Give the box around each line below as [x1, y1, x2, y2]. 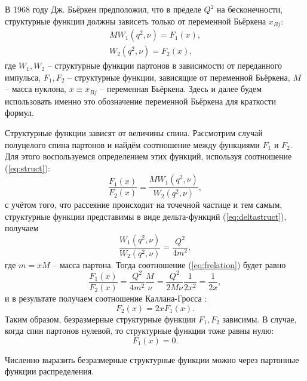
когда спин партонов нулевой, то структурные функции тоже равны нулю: [5, 324, 274, 337]
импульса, [5, 70, 41, 83]
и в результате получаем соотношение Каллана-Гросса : [5, 292, 207, 304]
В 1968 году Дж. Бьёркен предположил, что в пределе [5, 3, 201, 15]
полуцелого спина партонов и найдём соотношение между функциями [5, 138, 260, 150]
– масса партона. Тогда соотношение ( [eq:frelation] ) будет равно [53, 258, 286, 271]
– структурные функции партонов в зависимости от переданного [47, 59, 283, 72]
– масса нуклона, [5, 82, 66, 95]
